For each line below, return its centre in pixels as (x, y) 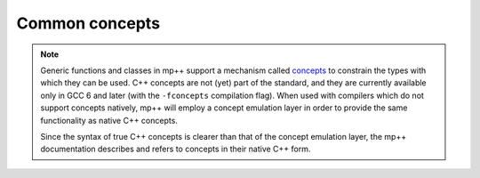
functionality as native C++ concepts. (109, 120)
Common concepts (88, 23)
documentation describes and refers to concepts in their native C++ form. (176, 149)
